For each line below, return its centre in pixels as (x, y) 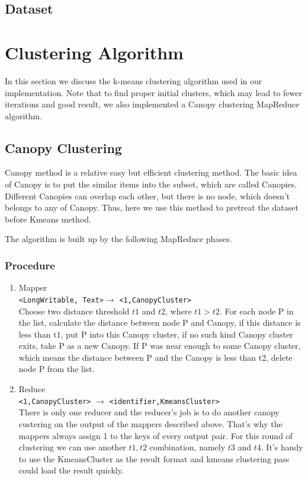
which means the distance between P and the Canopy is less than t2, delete (155, 357)
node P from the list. (57, 369)
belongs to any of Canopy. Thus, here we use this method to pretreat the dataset (152, 207)
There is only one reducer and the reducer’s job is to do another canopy (149, 412)
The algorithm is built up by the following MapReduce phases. (118, 239)
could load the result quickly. (71, 470)
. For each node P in (256, 311)
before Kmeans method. (48, 219)
